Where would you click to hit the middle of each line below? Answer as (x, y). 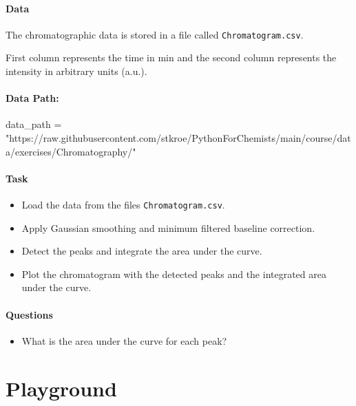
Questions (29, 314)
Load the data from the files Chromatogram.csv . (123, 205)
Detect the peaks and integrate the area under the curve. (142, 251)
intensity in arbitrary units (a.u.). (76, 71)
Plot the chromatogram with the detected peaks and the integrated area (174, 274)
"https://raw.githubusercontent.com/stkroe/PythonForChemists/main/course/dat (178, 138)
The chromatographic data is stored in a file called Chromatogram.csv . (155, 34)
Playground (61, 388)
